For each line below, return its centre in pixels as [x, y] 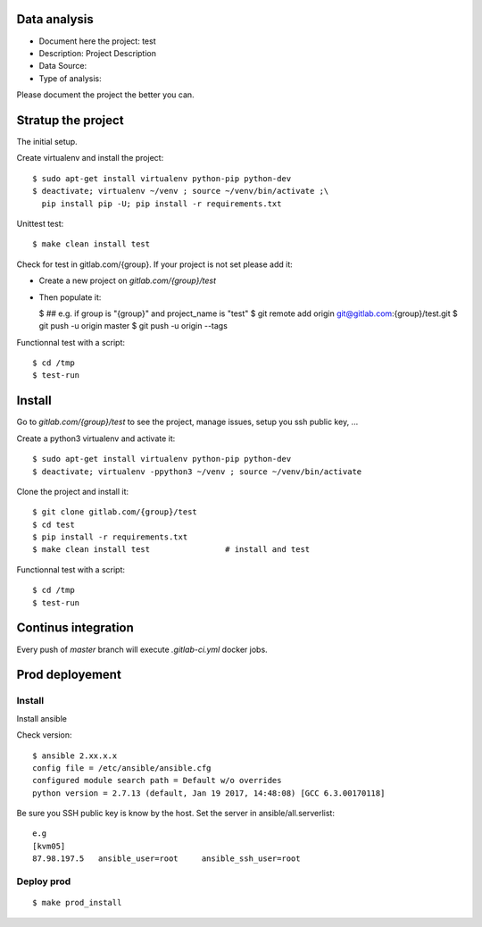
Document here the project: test [97, 41]
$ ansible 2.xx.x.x [75, 756]
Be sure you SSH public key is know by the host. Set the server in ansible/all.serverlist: [175, 814]
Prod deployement [69, 675]
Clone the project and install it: [73, 491]
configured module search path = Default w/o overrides [157, 781]
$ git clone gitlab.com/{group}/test [115, 512]
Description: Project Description [97, 53]
